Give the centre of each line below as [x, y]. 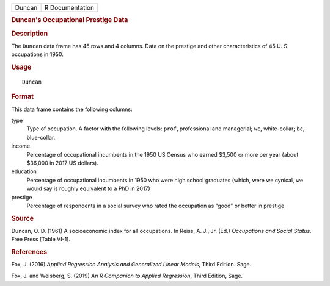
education [24, 171]
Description [30, 34]
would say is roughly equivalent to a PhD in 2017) [89, 188]
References [29, 252]
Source [23, 218]
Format [22, 96]
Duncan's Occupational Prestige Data [70, 20]
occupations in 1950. [37, 54]
